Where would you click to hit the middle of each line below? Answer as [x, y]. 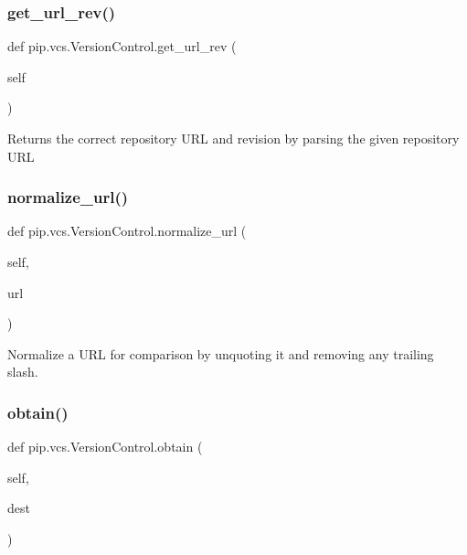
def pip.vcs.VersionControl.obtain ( [105, 447]
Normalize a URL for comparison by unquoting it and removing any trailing [221, 353]
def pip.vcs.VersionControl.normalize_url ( [127, 231]
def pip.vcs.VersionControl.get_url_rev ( [122, 46]
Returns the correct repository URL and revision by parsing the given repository [233, 138]
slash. [23, 372]
